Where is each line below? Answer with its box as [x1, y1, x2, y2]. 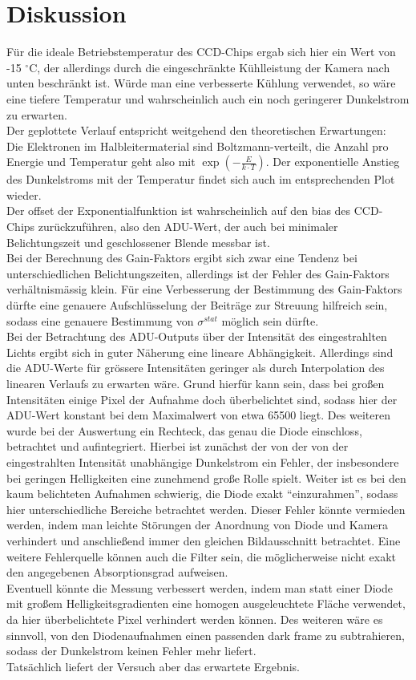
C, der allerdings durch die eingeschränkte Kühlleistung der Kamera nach [29, 59, 390, 75]
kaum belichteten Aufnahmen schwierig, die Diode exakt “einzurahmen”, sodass [6, 485, 398, 502]
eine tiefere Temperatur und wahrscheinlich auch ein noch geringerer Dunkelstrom [6, 90, 410, 107]
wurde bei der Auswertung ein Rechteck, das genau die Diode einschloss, [6, 422, 362, 439]
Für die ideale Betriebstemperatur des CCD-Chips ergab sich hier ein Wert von [6, 43, 396, 60]
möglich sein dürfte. [221, 312, 319, 329]
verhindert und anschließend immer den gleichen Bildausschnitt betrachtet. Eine [6, 532, 401, 548]
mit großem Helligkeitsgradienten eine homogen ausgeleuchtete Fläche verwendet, [6, 595, 406, 612]
